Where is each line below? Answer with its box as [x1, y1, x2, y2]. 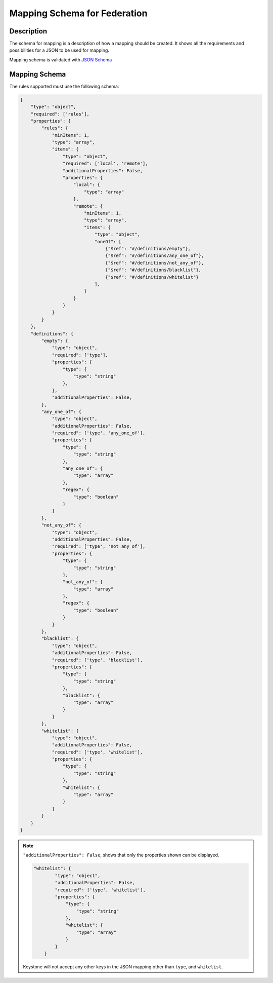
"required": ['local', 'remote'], [62, 161, 149, 167]
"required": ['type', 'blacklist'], [52, 657, 143, 663]
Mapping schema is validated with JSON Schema [9, 56, 112, 63]
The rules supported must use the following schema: [9, 83, 119, 89]
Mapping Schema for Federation [9, 8, 148, 19]
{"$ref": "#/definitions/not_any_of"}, [105, 260, 204, 266]
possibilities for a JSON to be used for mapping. [9, 47, 110, 53]
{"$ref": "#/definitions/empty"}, [105, 246, 191, 251]
